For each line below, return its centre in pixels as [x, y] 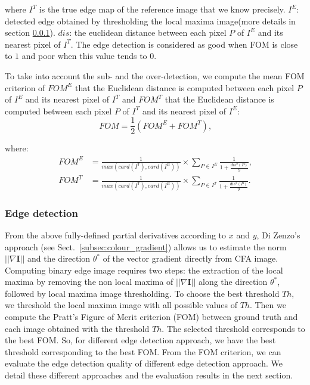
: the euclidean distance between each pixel [148, 32]
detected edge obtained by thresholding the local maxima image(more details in [150, 21]
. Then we [268, 305]
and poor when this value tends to [84, 56]
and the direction [59, 258]
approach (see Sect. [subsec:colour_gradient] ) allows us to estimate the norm [146, 246]
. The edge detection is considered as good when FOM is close [184, 44]
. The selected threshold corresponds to [233, 328]
